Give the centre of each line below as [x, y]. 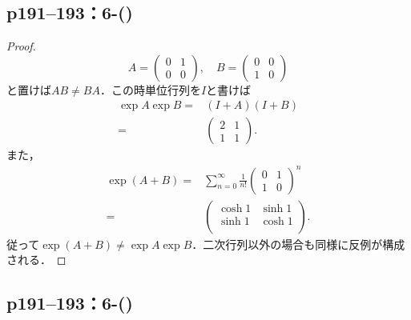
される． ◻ [36, 260]
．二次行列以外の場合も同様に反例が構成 [298, 244]
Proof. [21, 46]
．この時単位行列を [150, 89]
